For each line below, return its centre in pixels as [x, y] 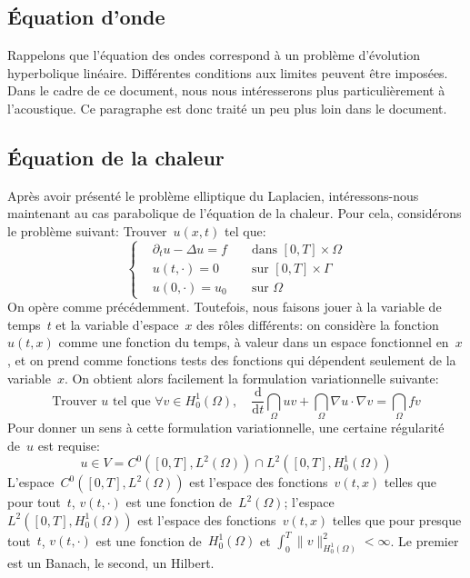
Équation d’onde [86, 17]
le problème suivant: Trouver [87, 230]
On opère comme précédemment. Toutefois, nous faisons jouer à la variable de [225, 307]
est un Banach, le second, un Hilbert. [111, 563]
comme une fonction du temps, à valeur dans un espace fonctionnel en [254, 342]
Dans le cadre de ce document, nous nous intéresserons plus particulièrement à [226, 90]
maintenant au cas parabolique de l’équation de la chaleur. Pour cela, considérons [235, 213]
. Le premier [425, 540]
